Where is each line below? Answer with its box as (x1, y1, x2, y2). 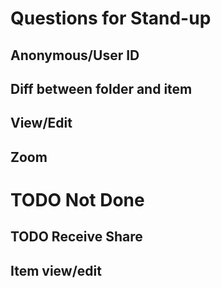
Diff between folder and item (10, 80, 193, 97)
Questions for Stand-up (10, 7, 212, 30)
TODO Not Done (10, 188, 145, 211)
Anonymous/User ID (10, 47, 140, 64)
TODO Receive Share (10, 228, 143, 246)
